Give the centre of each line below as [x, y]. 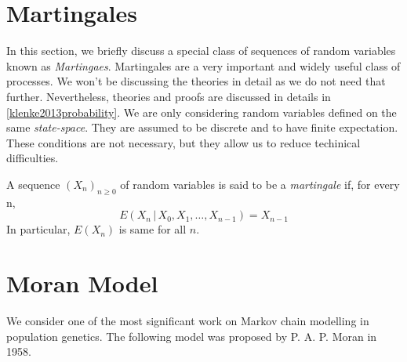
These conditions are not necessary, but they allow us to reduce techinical [184, 142]
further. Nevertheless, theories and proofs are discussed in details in [169, 96]
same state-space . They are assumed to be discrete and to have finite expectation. [202, 127]
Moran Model [82, 283]
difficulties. [33, 158]
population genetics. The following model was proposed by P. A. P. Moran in [192, 336]
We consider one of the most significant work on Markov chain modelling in [188, 320]
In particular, [38, 229]
